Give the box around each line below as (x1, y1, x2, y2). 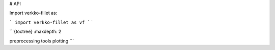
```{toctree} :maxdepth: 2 (9, 28, 62, 35)
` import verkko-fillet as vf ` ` (9, 19, 93, 25)
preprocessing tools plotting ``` (9, 38, 74, 44)
